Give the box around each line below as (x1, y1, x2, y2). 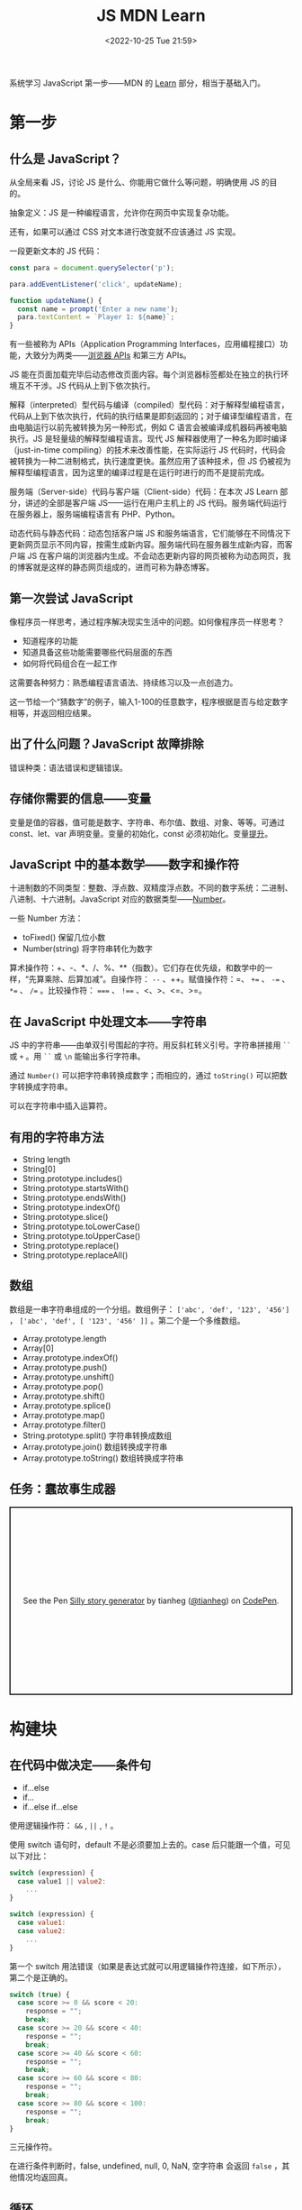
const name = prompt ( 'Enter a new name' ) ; (17, 304, 179, 314)
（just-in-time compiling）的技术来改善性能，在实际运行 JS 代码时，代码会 (9, 445, 286, 455)
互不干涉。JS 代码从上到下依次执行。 (16, 381, 155, 391)
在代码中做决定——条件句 (9, 1757, 151, 1773)
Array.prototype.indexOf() (22, 1352, 119, 1362)
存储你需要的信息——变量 (9, 791, 151, 807)
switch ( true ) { (9, 1990, 70, 1999)
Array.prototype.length (22, 1333, 107, 1343)
